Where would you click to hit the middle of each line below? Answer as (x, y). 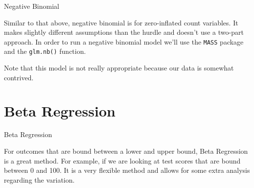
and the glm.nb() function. (45, 51)
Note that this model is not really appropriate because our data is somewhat (119, 68)
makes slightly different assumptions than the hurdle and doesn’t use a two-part (124, 32)
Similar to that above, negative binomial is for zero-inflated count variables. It (121, 22)
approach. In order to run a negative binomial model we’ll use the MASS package (124, 41)
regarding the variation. (39, 179)
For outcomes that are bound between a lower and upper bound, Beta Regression (126, 151)
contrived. (19, 77)
